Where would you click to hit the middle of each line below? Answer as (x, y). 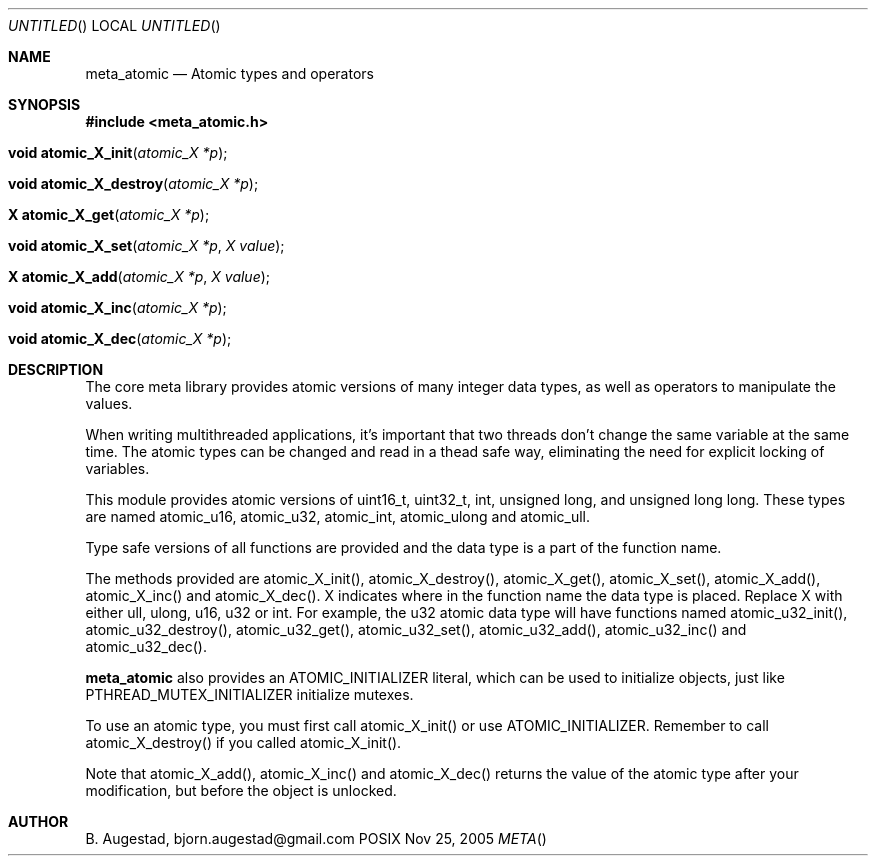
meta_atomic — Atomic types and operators (229, 73)
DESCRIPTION (56, 369)
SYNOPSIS (44, 104)
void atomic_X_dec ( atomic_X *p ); (120, 338)
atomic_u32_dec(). (146, 646)
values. (109, 403)
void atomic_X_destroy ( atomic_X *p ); (133, 183)
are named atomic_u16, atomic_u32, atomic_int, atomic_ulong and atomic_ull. (338, 516)
